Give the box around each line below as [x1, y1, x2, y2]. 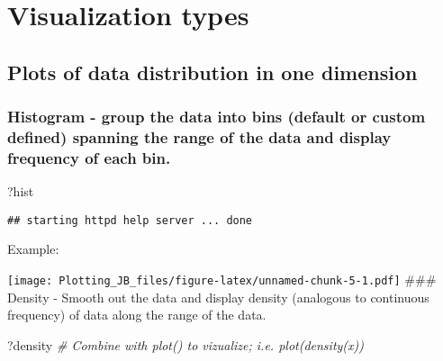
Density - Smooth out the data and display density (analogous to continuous [7, 287, 429, 306]
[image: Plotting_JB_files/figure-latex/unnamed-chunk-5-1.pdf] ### [7, 270, 437, 289]
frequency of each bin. [7, 146, 171, 168]
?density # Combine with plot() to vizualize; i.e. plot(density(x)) [7, 335, 365, 354]
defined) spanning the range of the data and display [7, 126, 392, 148]
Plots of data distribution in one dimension [7, 58, 418, 86]
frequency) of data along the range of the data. [7, 305, 267, 324]
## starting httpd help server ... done [7, 213, 253, 227]
